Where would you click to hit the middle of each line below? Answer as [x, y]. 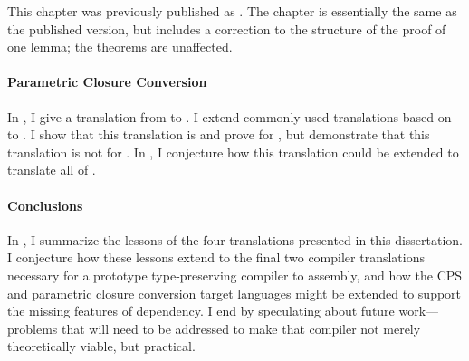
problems [33, 328]
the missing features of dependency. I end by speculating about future [201, 311]
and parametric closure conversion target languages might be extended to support [234, 293]
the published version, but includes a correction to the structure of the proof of [227, 28]
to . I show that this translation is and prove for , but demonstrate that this [219, 134]
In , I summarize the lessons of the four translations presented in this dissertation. [235, 239]
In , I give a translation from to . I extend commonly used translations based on [230, 116]
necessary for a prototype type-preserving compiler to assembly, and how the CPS [235, 275]
